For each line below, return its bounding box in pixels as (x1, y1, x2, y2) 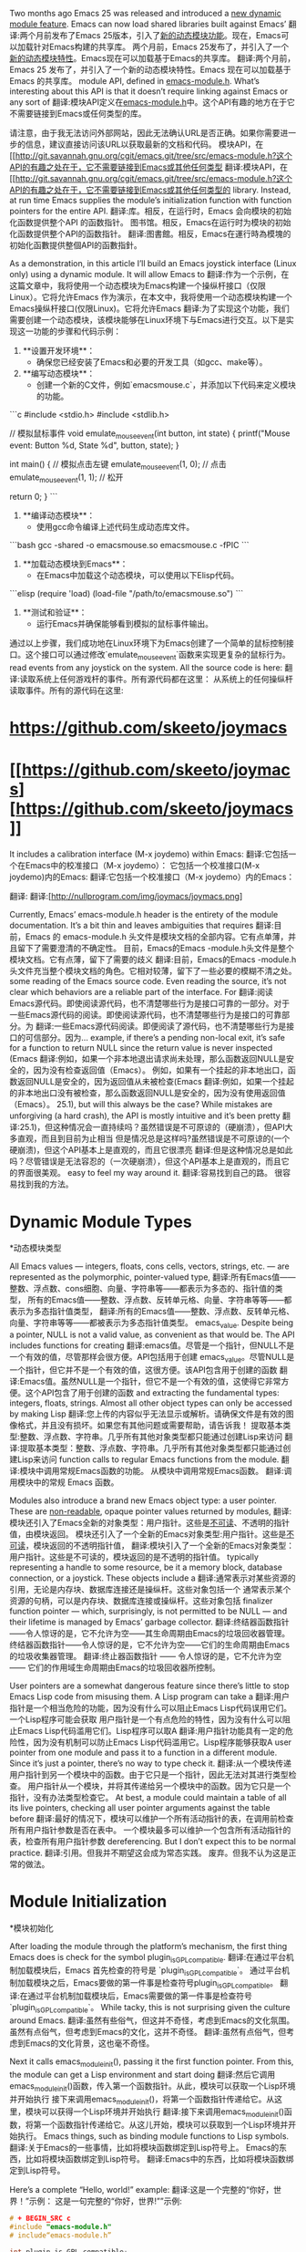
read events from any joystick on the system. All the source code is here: (9, 662, 283, 673)
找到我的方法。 (16, 1178, 74, 1189)
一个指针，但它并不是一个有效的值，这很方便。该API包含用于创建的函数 (9, 1364, 278, 1375)
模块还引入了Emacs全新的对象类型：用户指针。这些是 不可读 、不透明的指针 (9, 1517, 290, 1528)
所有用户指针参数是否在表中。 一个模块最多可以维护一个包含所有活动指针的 (9, 1824, 291, 1835)
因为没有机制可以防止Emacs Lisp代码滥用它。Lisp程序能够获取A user (33, 1737, 292, 1748)
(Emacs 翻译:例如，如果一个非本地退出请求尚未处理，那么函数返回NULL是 (9, 1053, 287, 1064)
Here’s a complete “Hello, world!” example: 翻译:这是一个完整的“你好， (9, 2185, 274, 2195)
